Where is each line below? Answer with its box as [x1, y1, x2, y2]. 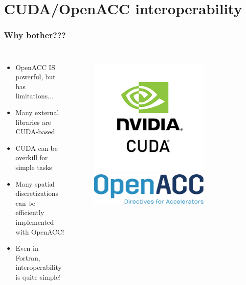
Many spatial [15, 178, 55, 189]
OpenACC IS [15, 62, 55, 72]
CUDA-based [15, 126, 55, 137]
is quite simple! [15, 271, 61, 282]
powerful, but [15, 71, 56, 82]
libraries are [15, 117, 51, 127]
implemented [15, 216, 54, 227]
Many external [15, 107, 59, 117]
